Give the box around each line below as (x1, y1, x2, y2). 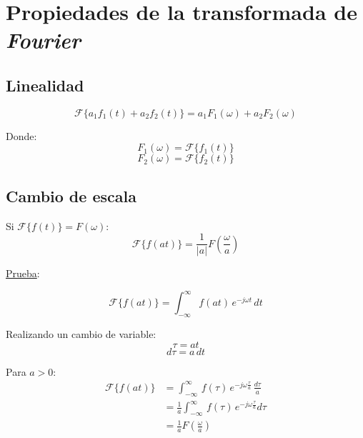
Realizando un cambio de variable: (6, 327, 156, 342)
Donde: (6, 128, 37, 143)
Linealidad (6, 74, 84, 96)
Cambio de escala (6, 184, 136, 206)
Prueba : (6, 266, 40, 281)
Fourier (6, 25, 81, 55)
